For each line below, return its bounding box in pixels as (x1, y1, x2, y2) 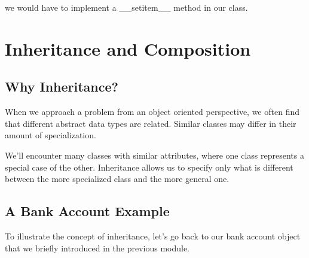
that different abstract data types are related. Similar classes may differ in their (5, 117, 296, 129)
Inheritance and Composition (5, 36, 251, 60)
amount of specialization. (5, 129, 96, 141)
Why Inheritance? (5, 77, 118, 96)
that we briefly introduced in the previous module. (5, 241, 190, 254)
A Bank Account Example (5, 202, 170, 220)
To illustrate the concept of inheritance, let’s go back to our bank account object (5, 229, 301, 242)
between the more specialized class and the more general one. (5, 172, 230, 185)
